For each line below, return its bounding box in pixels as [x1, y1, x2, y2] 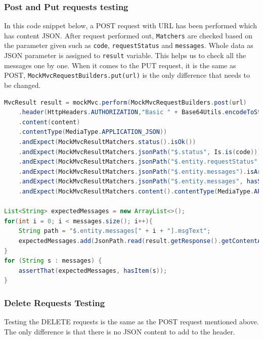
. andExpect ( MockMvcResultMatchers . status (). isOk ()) [18, 138, 196, 145]
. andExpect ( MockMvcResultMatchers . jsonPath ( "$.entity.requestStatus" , [18, 158, 261, 166]
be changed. [4, 80, 41, 90]
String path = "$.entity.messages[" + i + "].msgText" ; [18, 227, 211, 235]
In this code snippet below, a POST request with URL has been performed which [4, 20, 257, 31]
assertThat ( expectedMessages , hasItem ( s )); [18, 267, 167, 274]
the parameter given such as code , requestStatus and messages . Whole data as [4, 40, 253, 51]
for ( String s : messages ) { [4, 257, 102, 265]
